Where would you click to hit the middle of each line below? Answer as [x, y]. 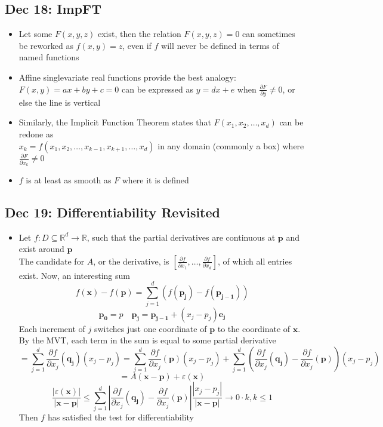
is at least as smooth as [69, 179]
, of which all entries [255, 261]
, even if [137, 45]
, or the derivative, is [131, 261]
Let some [35, 34]
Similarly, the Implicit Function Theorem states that [115, 122]
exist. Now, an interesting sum [74, 275]
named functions [49, 57]
